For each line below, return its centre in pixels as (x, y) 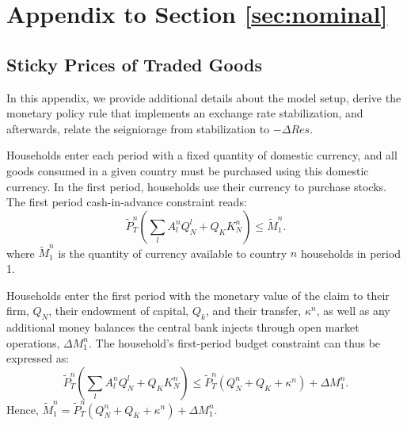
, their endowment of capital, (119, 311)
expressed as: (38, 358)
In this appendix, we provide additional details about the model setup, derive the (204, 97)
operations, (33, 342)
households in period (351, 253)
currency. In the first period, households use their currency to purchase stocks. (196, 186)
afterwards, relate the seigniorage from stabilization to (138, 128)
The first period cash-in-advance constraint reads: (127, 202)
